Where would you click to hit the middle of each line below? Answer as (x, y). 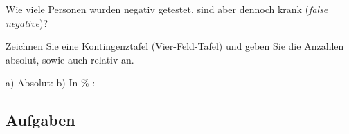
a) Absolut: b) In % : (51, 83)
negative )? (27, 22)
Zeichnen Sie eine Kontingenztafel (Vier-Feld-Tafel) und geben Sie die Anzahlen (175, 46)
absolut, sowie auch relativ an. (70, 59)
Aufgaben (41, 120)
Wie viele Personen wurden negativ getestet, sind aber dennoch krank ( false (167, 9)
